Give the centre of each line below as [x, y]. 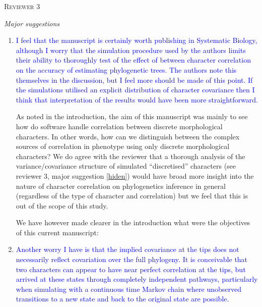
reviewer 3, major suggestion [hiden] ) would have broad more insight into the [135, 175]
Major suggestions [32, 23]
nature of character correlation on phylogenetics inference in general [121, 186]
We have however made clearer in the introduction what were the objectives [133, 222]
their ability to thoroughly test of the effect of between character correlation [133, 60]
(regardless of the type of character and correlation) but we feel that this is [132, 196]
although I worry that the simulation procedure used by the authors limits [131, 50]
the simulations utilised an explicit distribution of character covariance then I [135, 90]
